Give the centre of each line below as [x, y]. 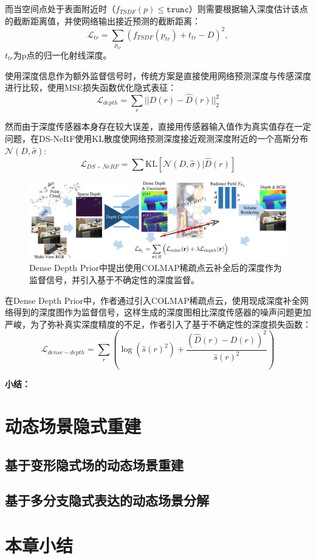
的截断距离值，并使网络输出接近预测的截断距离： [103, 20]
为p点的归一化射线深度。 [62, 55]
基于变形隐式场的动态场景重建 [94, 464]
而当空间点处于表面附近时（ [60, 9]
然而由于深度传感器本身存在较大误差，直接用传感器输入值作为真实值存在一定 [158, 126]
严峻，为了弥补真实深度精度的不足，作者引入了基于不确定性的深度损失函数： [158, 324]
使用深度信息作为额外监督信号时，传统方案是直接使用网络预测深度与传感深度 [158, 75]
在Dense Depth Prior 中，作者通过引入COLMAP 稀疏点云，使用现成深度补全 [153, 300]
